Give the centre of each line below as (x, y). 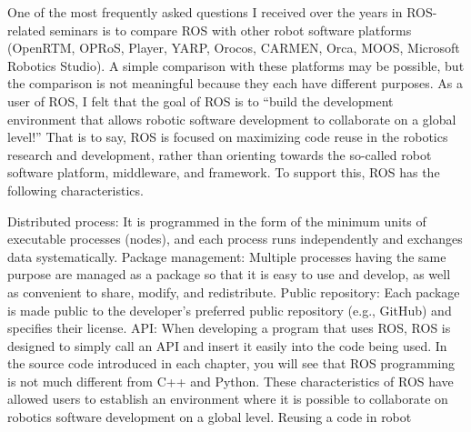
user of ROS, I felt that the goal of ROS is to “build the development (200, 100)
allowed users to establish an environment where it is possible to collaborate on (228, 399)
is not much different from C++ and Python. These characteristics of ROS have (230, 381)
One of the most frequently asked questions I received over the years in (205, 12)
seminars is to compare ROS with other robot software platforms (230, 30)
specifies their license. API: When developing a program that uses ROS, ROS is (229, 328)
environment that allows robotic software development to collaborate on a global (232, 119)
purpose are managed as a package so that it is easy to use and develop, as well (229, 274)
